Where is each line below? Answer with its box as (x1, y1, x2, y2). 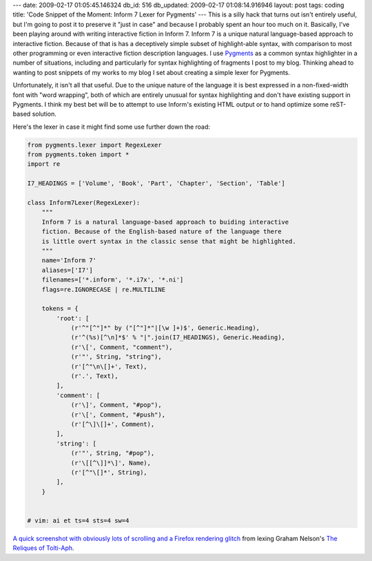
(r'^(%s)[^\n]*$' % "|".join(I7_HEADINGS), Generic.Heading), (70, 334, 286, 341)
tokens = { (41, 305, 79, 313)
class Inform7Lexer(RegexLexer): (27, 199, 141, 207)
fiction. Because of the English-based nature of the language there (41, 228, 282, 235)
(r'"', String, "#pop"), (70, 449, 155, 457)
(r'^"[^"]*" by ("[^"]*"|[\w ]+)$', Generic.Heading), (70, 324, 260, 332)
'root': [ (56, 314, 90, 322)
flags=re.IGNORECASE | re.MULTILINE (41, 286, 165, 293)
